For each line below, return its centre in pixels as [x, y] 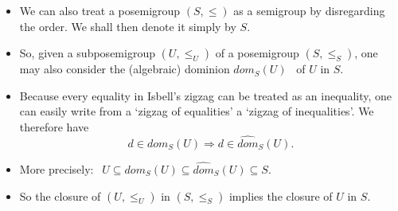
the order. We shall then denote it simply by [128, 26]
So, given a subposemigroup [87, 53]
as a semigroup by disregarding [309, 10]
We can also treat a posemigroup [100, 10]
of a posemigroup [257, 53]
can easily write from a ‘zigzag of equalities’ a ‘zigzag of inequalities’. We [197, 111]
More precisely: [57, 169]
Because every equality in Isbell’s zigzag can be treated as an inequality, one [206, 95]
